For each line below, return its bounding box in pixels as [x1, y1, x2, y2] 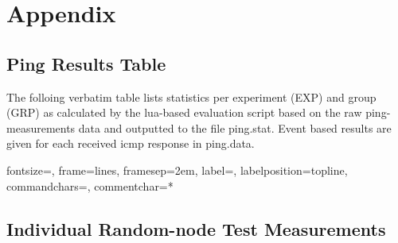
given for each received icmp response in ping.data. [6, 135, 255, 152]
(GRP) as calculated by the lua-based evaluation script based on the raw [6, 104, 362, 121]
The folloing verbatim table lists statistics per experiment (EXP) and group [6, 88, 377, 105]
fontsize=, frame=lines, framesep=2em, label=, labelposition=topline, [6, 161, 348, 178]
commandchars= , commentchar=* [6, 177, 174, 194]
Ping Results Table [6, 51, 166, 75]
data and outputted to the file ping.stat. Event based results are [78, 119, 392, 136]
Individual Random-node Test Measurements [6, 216, 386, 241]
